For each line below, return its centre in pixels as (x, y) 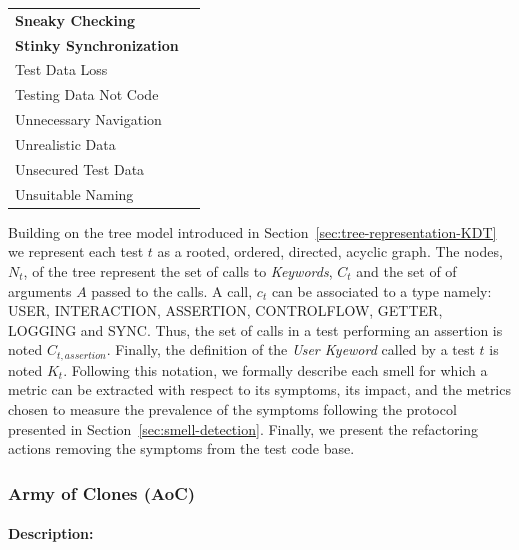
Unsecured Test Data (80, 168)
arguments (40, 290)
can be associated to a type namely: (381, 290)
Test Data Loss (61, 69)
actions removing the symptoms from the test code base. (181, 448)
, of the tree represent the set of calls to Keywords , (178, 270)
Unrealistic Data (65, 143)
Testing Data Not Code (87, 94)
